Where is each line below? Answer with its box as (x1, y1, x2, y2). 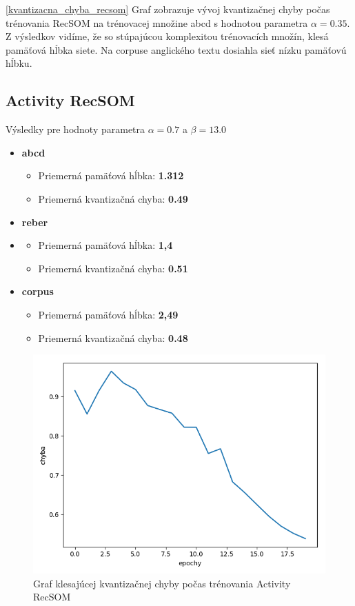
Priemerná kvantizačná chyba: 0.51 (38, 261, 188, 275)
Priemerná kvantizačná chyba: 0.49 (38, 191, 188, 205)
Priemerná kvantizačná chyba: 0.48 (38, 330, 188, 345)
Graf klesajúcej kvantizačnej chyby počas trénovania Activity (33, 576, 291, 590)
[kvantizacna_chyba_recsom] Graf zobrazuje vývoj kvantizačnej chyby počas (6, 2, 330, 16)
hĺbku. (6, 56, 32, 70)
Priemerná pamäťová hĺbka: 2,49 (38, 307, 179, 321)
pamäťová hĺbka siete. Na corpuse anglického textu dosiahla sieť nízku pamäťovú (6, 42, 347, 57)
